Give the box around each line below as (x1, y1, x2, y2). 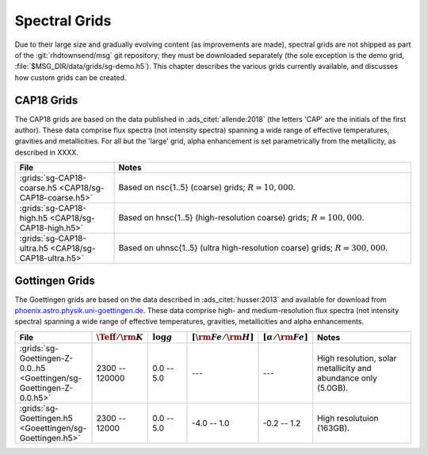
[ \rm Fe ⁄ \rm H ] (191, 331, 254, 342)
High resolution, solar (317, 353, 397, 364)
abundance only (317, 373, 378, 384)
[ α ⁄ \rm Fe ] (262, 331, 308, 342)
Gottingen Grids (14, 273, 95, 287)
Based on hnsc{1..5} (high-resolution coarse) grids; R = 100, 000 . (118, 212, 365, 223)
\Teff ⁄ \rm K (96, 331, 144, 342)
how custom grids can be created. (14, 72, 127, 82)
